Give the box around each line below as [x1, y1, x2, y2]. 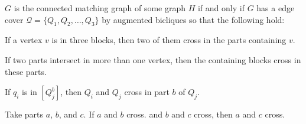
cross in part [124, 86, 170, 98]
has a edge [256, 2, 295, 14]
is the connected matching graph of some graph [14, 2, 186, 14]
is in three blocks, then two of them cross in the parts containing [51, 34, 287, 46]
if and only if [197, 2, 245, 14]
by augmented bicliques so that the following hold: [102, 13, 285, 25]
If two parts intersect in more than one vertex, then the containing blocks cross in [5, 53, 301, 66]
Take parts [5, 108, 44, 120]
